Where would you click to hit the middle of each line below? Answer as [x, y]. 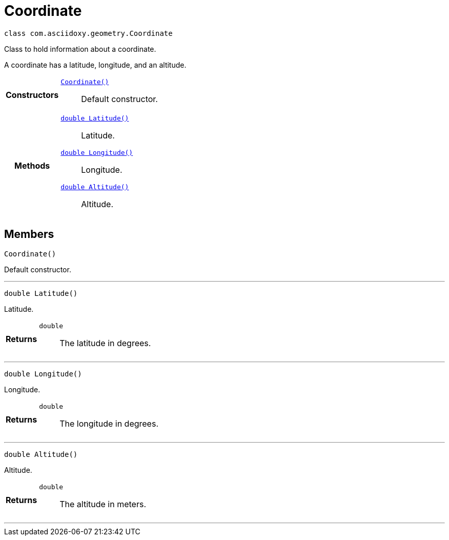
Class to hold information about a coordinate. [80, 49]
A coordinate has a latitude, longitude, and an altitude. [95, 65]
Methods [32, 166]
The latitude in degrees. [105, 343]
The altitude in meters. [103, 504]
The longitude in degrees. [109, 423]
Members [29, 234]
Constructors [32, 95]
